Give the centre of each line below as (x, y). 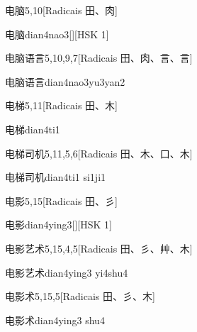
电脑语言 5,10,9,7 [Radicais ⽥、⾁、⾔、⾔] (99, 58)
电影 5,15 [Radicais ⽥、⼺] (61, 200)
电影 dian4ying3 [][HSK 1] (58, 225)
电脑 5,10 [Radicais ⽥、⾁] (61, 10)
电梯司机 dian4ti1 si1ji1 (56, 177)
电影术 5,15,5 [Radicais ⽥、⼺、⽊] (80, 296)
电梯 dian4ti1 (33, 129)
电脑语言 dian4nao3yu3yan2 (65, 81)
